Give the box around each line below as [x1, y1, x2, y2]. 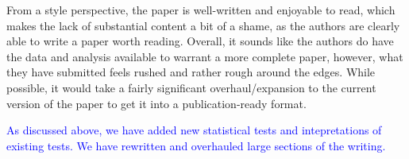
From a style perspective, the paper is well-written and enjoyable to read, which [6, 2, 395, 17]
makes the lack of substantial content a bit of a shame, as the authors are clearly [6, 17, 400, 33]
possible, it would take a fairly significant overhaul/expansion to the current [6, 79, 376, 95]
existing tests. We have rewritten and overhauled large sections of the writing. [6, 137, 386, 153]
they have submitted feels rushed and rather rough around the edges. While [6, 64, 376, 80]
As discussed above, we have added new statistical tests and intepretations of [6, 122, 382, 138]
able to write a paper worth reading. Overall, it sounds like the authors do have [6, 33, 394, 49]
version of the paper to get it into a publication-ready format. [6, 95, 307, 111]
